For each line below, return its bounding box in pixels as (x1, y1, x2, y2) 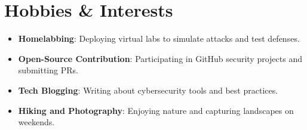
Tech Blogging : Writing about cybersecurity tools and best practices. (18, 83, 278, 96)
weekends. (18, 116, 55, 128)
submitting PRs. (18, 64, 78, 76)
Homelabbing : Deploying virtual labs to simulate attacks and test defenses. (18, 32, 300, 45)
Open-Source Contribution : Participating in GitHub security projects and (18, 52, 302, 64)
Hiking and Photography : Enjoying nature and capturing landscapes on (18, 104, 294, 116)
